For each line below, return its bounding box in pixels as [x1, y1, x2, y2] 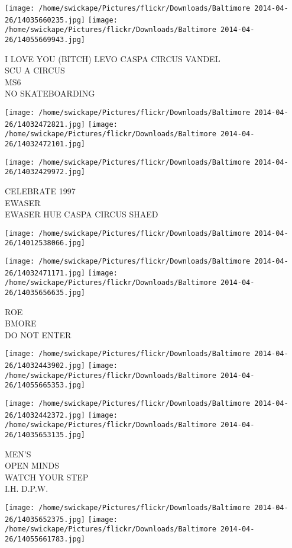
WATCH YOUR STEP [5, 470, 89, 483]
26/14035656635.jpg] [5, 289, 86, 297]
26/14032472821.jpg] [5, 120, 86, 129]
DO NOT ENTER [5, 328, 72, 341]
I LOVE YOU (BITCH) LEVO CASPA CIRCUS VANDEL [5, 52, 220, 65]
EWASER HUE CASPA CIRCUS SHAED [5, 208, 158, 220]
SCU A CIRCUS [5, 64, 65, 76]
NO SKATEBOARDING [5, 87, 95, 100]
